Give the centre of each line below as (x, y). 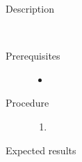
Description (30, 8)
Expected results (41, 150)
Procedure (27, 103)
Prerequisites (33, 56)
